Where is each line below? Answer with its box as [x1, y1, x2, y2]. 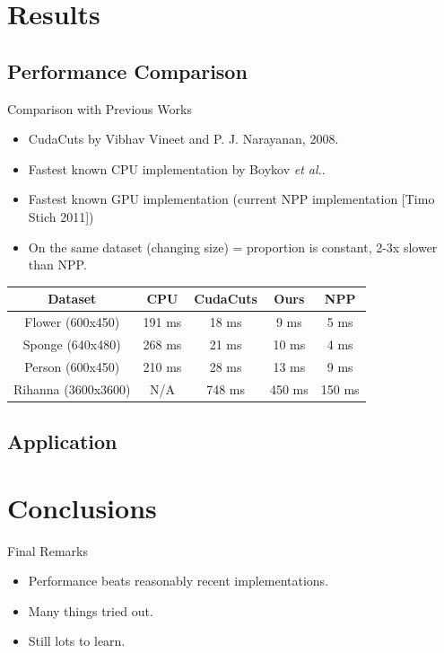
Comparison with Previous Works [7, 99, 192, 118]
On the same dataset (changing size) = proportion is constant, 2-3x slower [28, 237, 438, 256]
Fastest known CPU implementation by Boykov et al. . [28, 159, 326, 178]
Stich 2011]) [28, 207, 94, 225]
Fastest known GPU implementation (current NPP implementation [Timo [28, 190, 435, 208]
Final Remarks [7, 541, 88, 560]
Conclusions [7, 489, 157, 525]
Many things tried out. [28, 601, 153, 620]
